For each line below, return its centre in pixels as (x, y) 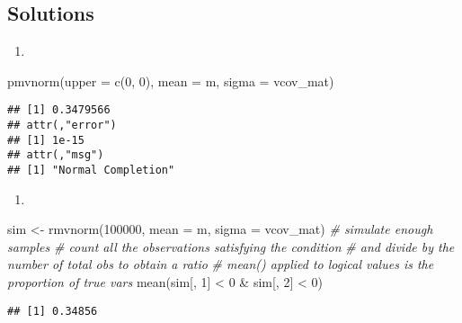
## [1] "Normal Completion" (91, 170)
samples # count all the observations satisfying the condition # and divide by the (231, 246)
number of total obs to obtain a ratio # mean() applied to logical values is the (221, 264)
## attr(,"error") (62, 126)
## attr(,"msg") (56, 155)
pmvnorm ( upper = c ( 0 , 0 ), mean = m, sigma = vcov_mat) (171, 81)
